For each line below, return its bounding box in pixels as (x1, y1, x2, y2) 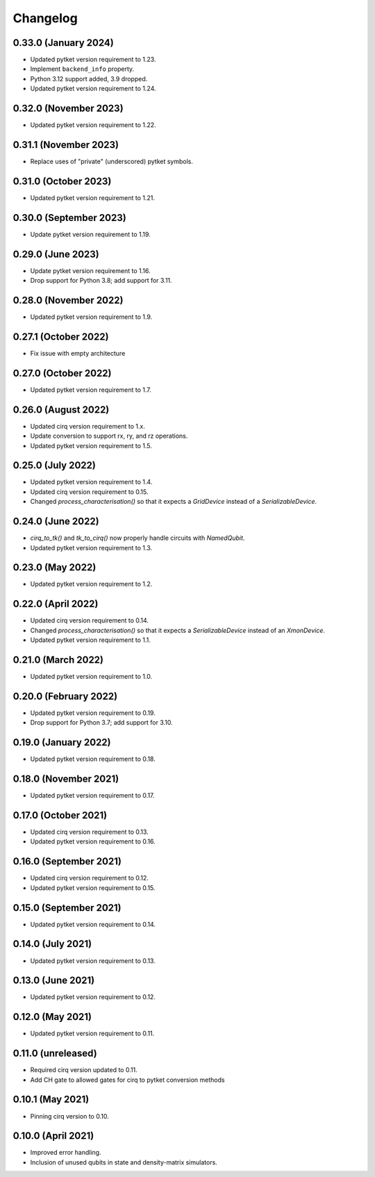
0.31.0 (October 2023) (12, 175, 112, 187)
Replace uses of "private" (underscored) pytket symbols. (30, 157, 194, 166)
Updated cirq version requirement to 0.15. (30, 487, 149, 496)
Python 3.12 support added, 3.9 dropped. (30, 74, 148, 83)
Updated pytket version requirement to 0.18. (30, 755, 156, 764)
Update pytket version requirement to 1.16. (30, 266, 151, 274)
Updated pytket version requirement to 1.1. (30, 636, 151, 644)
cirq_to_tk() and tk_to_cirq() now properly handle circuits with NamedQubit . (30, 534, 245, 542)
